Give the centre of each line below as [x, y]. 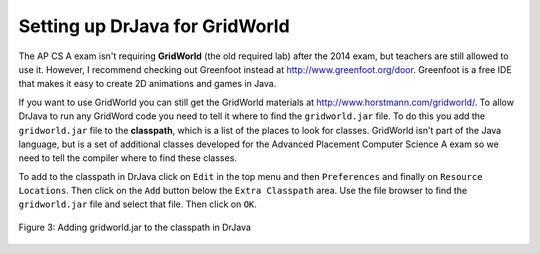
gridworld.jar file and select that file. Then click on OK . [137, 204]
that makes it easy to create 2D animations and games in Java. [147, 84]
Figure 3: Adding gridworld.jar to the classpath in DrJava [135, 227]
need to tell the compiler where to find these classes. [127, 158]
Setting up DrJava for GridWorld [154, 26]
